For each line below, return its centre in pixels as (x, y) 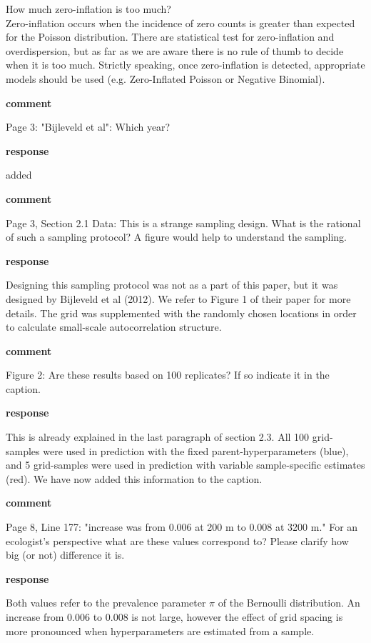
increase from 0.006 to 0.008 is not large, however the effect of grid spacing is (174, 617)
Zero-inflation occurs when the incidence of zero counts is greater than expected (181, 23)
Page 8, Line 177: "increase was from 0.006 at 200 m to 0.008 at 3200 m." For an (182, 527)
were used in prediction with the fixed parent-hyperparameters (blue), (196, 450)
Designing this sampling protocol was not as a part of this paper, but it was (172, 285)
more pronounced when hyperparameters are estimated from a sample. (160, 630)
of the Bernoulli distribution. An (289, 603)
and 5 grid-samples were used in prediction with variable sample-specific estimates (185, 465)
